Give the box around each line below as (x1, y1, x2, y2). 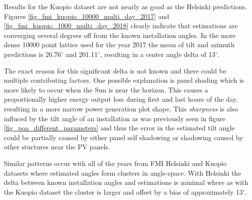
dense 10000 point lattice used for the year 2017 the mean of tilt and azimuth (4, 39, 235, 50)
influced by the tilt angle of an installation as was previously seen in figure (4, 113, 226, 123)
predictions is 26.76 (4, 49, 61, 59)
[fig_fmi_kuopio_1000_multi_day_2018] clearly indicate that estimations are (4, 20, 238, 31)
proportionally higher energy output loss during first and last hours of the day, (4, 94, 238, 104)
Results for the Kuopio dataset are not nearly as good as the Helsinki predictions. (4, 1, 248, 11)
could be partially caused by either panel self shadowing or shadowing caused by (4, 132, 243, 142)
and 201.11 (66, 49, 98, 59)
